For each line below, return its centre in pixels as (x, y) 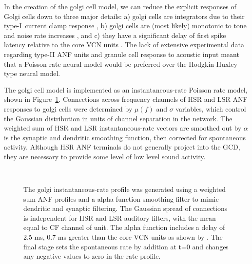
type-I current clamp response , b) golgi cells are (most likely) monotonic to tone (125, 26)
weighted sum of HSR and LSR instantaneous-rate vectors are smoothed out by (123, 128)
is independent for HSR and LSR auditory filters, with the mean (120, 217)
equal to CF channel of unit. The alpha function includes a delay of (124, 227)
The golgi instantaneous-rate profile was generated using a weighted (125, 189)
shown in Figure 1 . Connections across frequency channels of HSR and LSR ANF (126, 99)
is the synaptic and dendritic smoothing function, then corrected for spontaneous (125, 137)
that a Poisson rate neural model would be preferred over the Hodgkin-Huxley (121, 64)
